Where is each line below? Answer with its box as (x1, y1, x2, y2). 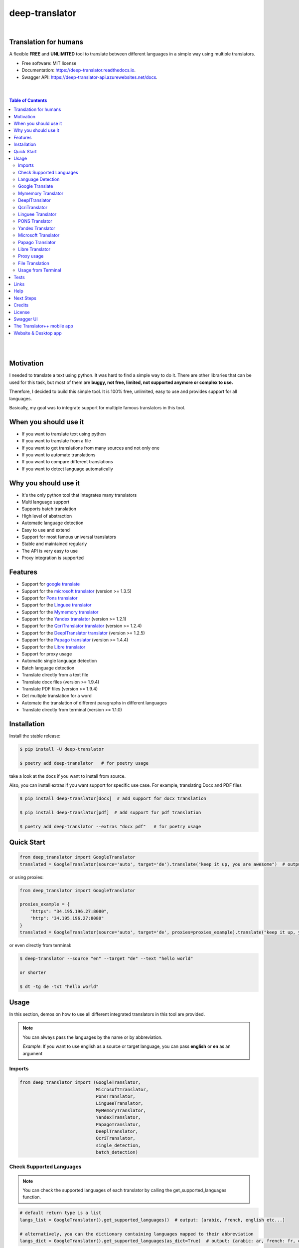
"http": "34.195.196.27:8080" (30, 916, 104, 921)
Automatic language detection (21, 520, 84, 526)
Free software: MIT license (21, 60, 77, 66)
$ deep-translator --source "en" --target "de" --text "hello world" (19, 956, 193, 961)
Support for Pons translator (21, 595, 78, 601)
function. (22, 1194, 41, 1200)
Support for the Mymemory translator (21, 609, 99, 615)
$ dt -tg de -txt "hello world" (19, 983, 99, 989)
